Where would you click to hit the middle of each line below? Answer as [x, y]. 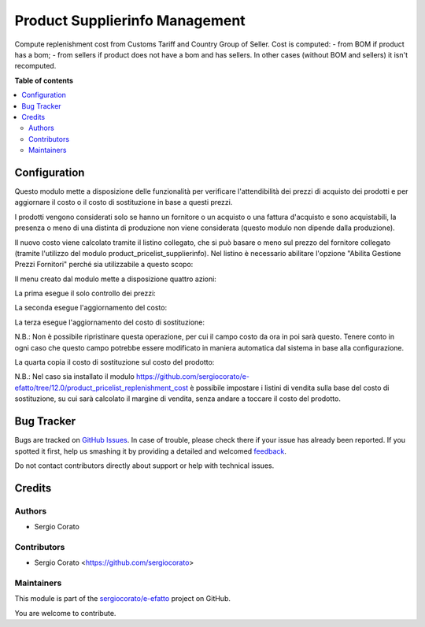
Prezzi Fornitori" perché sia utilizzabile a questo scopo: [104, 265]
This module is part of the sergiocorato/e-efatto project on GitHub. [123, 599]
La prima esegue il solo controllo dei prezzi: [85, 293]
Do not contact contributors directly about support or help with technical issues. [144, 466]
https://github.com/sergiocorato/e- [193, 377]
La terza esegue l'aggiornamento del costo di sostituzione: [109, 322]
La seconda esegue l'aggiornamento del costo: [91, 308]
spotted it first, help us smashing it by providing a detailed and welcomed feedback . [151, 451]
